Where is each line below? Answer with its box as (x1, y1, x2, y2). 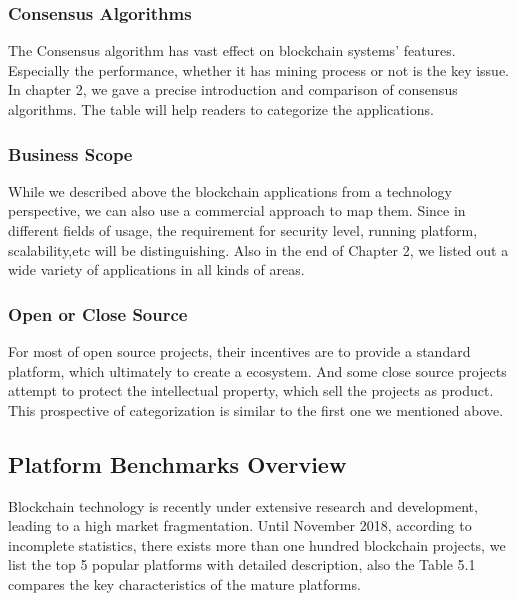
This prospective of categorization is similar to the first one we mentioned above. (8, 399, 504, 420)
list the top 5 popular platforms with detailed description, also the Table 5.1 (8, 554, 476, 575)
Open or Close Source (8, 301, 188, 326)
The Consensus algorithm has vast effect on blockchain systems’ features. (8, 40, 456, 61)
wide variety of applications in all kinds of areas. (8, 259, 305, 280)
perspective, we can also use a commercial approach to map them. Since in (8, 200, 466, 221)
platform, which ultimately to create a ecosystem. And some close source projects (8, 360, 507, 381)
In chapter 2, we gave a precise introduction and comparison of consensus (8, 79, 458, 100)
